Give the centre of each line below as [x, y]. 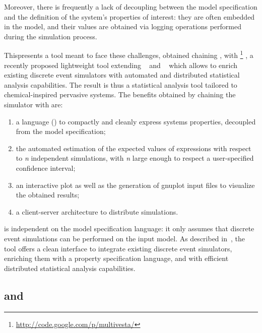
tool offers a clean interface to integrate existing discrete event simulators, [118, 248]
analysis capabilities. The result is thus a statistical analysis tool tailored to [121, 84]
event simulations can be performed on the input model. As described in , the [124, 238]
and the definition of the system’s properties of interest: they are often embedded [129, 16]
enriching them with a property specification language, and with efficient [116, 258]
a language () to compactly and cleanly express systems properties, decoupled [136, 121]
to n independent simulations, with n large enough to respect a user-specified [135, 158]
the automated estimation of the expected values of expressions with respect [134, 148]
